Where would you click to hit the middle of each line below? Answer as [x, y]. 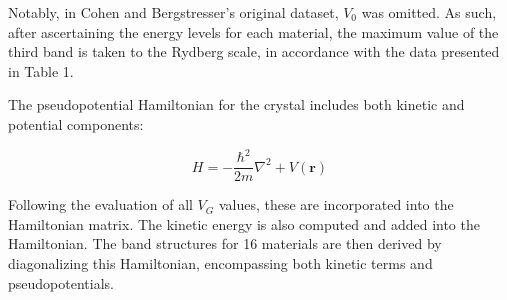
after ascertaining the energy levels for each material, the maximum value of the [253, 31]
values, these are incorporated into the [336, 204]
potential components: [76, 123]
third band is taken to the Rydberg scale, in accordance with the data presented [254, 51]
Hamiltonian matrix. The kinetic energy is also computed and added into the [244, 223]
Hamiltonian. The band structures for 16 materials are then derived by [225, 243]
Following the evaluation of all [100, 204]
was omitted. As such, [429, 12]
